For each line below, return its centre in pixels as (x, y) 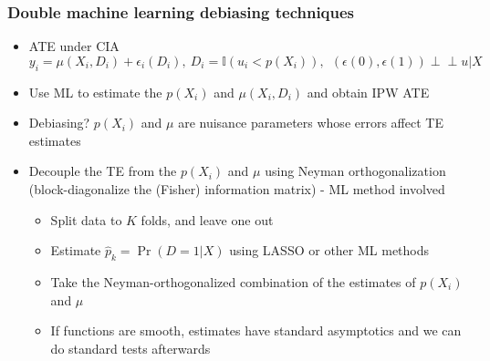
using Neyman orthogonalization (355, 171)
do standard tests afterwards (130, 348)
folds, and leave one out (207, 219)
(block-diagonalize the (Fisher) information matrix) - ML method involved (237, 188)
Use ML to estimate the (95, 92)
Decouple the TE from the (103, 171)
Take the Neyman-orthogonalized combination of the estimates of (233, 281)
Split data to (86, 219)
